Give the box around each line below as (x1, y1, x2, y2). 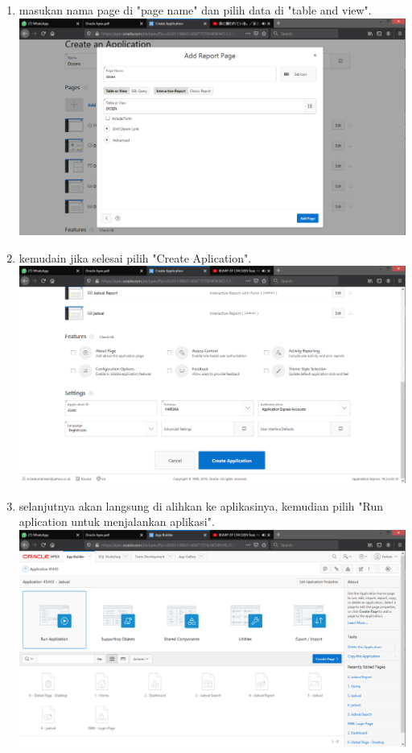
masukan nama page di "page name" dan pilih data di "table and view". (19, 2, 372, 18)
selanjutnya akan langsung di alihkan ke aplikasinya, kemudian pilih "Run (19, 497, 383, 514)
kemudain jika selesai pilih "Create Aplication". (19, 249, 252, 266)
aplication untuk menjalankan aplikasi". (19, 513, 215, 530)
